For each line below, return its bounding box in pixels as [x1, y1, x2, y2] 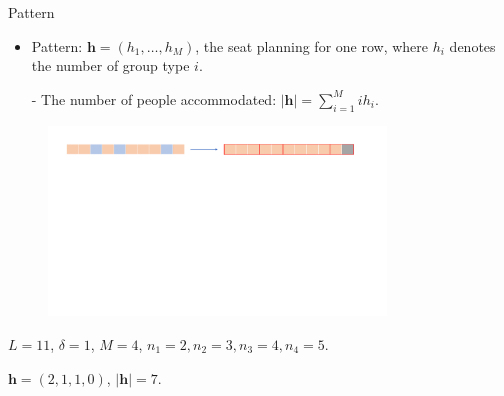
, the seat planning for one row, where [195, 35, 429, 56]
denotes [449, 35, 496, 56]
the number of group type [31, 55, 190, 76]
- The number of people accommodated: [31, 88, 277, 109]
